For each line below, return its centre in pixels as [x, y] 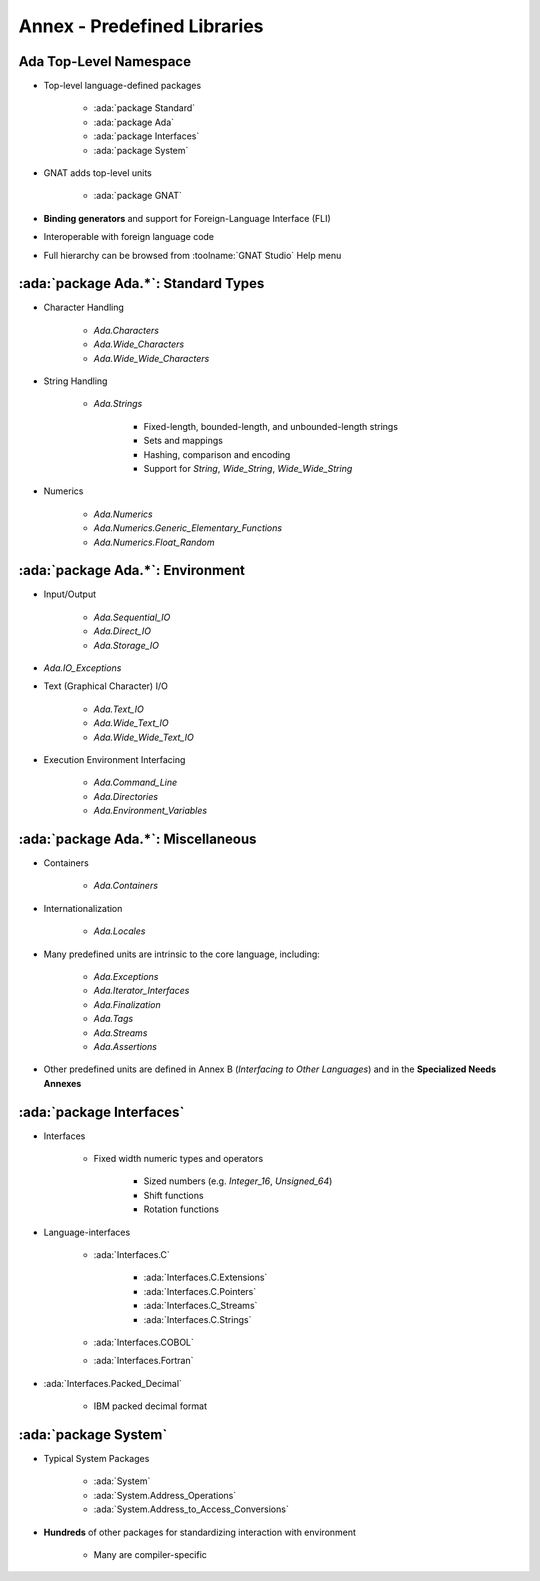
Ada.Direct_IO [122, 631]
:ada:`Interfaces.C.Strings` [197, 1319]
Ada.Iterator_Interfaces [141, 991]
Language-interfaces [87, 1232]
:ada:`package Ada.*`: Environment [131, 570]
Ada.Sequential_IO [132, 617]
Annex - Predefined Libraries [141, 26]
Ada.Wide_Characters [139, 344]
